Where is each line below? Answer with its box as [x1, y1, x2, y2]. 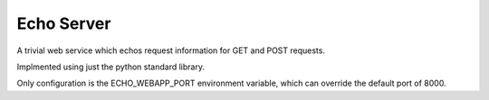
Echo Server [16, 14, 111, 33]
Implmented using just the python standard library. [16, 61, 206, 72]
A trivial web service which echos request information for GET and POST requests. [16, 45, 326, 56]
